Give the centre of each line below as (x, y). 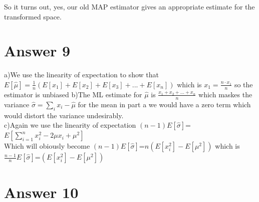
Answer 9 (37, 51)
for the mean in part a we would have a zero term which (164, 104)
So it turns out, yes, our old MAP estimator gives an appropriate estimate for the (129, 6)
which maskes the (225, 94)
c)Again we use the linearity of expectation (70, 125)
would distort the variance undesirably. (64, 115)
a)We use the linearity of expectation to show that (81, 75)
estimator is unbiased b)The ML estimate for (73, 94)
